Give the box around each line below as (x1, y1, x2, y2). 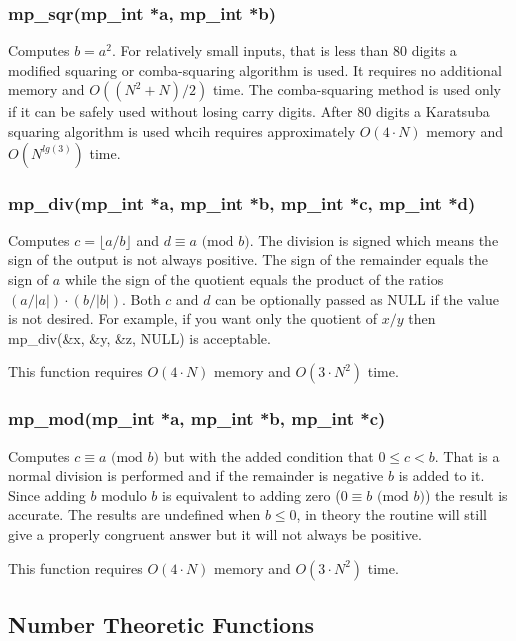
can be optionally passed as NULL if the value (215, 288, 499, 309)
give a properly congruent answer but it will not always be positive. (8, 523, 422, 544)
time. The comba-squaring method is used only (212, 79, 501, 100)
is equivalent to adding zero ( (162, 484, 341, 505)
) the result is (424, 484, 508, 505)
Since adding (8, 484, 86, 505)
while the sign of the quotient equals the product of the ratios (64, 269, 444, 289)
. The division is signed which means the (249, 229, 499, 250)
